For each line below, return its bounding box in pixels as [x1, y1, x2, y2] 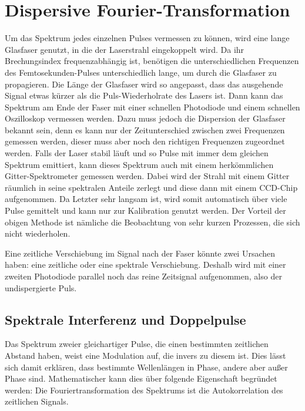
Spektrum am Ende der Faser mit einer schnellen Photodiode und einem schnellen [5, 100, 300, 113]
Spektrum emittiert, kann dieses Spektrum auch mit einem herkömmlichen [5, 158, 274, 170]
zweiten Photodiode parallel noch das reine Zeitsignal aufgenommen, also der [5, 270, 282, 282]
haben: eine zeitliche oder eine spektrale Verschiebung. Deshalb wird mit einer [5, 258, 286, 271]
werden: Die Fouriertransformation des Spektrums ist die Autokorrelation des [5, 383, 283, 396]
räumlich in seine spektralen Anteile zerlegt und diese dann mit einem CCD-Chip [5, 181, 298, 193]
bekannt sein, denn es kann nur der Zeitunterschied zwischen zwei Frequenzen [5, 123, 285, 136]
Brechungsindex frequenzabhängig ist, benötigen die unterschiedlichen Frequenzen [5, 55, 299, 67]
